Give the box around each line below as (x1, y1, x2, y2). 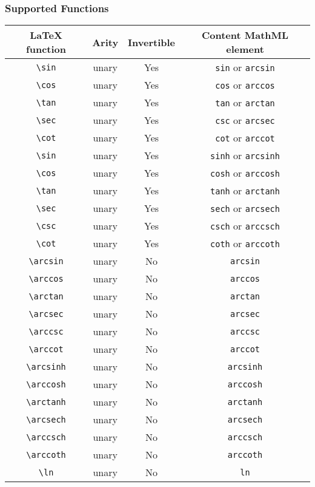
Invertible (128, 35, 176, 49)
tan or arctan (215, 95, 275, 110)
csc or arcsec (215, 113, 275, 128)
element (226, 42, 264, 56)
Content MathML (201, 28, 289, 43)
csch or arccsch (210, 219, 280, 233)
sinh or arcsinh (210, 148, 280, 163)
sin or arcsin (215, 60, 275, 75)
